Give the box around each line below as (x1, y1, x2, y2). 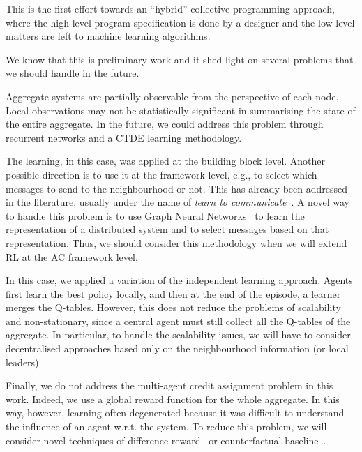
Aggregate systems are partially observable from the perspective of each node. (6, 89, 339, 103)
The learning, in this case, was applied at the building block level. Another (6, 153, 326, 168)
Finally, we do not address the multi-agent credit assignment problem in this (6, 378, 333, 393)
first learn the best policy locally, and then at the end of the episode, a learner (6, 286, 341, 301)
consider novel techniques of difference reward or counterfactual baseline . (6, 432, 326, 447)
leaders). (6, 354, 42, 369)
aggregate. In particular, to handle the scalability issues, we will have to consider (6, 327, 351, 342)
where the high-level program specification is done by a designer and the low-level (6, 15, 355, 29)
